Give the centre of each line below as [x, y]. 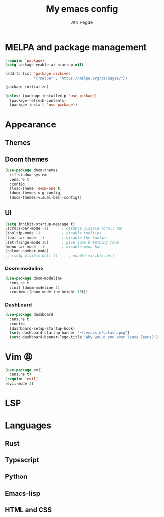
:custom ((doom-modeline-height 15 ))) [49, 292]
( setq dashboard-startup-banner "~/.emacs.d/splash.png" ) [70, 333]
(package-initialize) [27, 87]
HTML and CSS [29, 510]
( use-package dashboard [29, 315]
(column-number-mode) [27, 251]
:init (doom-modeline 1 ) [35, 288]
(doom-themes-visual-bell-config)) [46, 198]
